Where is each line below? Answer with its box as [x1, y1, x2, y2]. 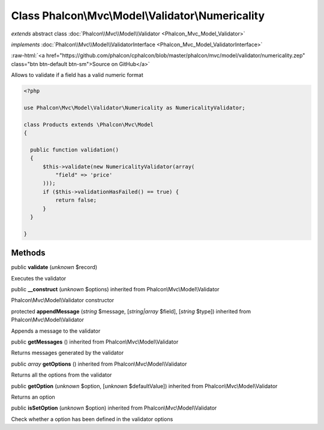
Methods [11, 248, 46, 258]
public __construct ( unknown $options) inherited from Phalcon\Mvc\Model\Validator [11, 286, 220, 293]
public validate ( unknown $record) [11, 264, 98, 271]
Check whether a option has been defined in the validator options [11, 415, 173, 423]
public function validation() [30, 146, 119, 153]
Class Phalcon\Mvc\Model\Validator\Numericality [11, 9, 265, 22]
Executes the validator [11, 274, 67, 282]
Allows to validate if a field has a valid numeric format [11, 71, 143, 79]
